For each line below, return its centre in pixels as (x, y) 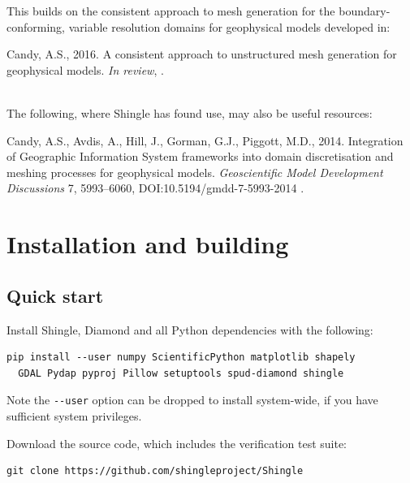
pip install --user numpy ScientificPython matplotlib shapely (181, 358)
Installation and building (148, 244)
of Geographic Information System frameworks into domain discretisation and (200, 156)
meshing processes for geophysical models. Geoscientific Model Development (195, 172)
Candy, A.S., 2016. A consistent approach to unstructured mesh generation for (202, 54)
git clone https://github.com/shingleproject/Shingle (155, 471)
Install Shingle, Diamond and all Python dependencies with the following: (190, 329)
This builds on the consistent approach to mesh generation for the (171, 11)
